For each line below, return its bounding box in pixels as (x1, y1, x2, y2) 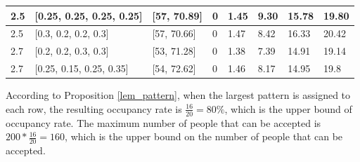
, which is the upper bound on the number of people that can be (65, 129, 343, 144)
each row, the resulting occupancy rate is (6, 101, 182, 116)
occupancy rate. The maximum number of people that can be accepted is (6, 115, 321, 130)
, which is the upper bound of (224, 101, 352, 116)
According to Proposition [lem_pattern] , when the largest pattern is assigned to (6, 88, 351, 102)
